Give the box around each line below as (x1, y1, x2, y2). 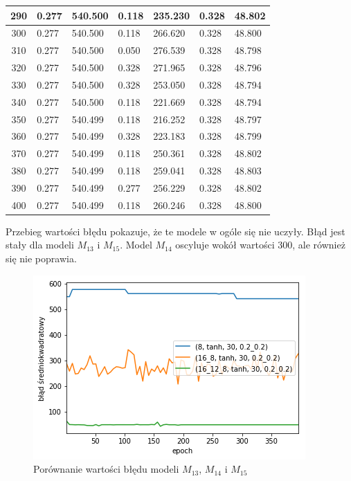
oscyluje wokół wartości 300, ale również (175, 237, 345, 252)
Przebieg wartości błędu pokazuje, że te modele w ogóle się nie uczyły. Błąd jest (6, 224, 345, 238)
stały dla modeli (6, 237, 74, 252)
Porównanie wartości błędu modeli (33, 462, 179, 476)
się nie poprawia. (6, 251, 77, 266)
